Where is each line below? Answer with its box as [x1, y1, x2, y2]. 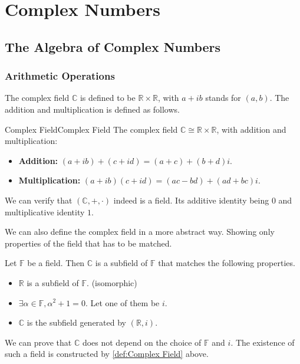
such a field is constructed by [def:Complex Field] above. [5, 347, 209, 360]
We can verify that [5, 194, 72, 206]
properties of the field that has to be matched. [5, 237, 172, 249]
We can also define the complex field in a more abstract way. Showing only [5, 225, 275, 238]
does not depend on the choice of [82, 336, 202, 348]
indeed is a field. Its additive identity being [113, 194, 269, 206]
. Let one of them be [85, 296, 160, 309]
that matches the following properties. [158, 257, 295, 269]
